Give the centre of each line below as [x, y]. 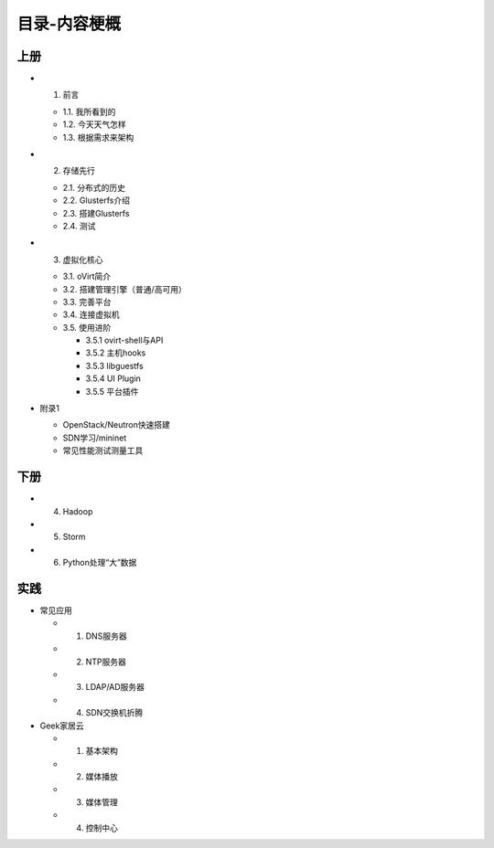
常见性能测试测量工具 [103, 450]
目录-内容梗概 [69, 24]
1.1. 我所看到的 [89, 111]
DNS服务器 [106, 636]
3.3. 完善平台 [87, 302]
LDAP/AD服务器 [115, 687]
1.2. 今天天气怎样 [95, 124]
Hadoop [78, 511]
